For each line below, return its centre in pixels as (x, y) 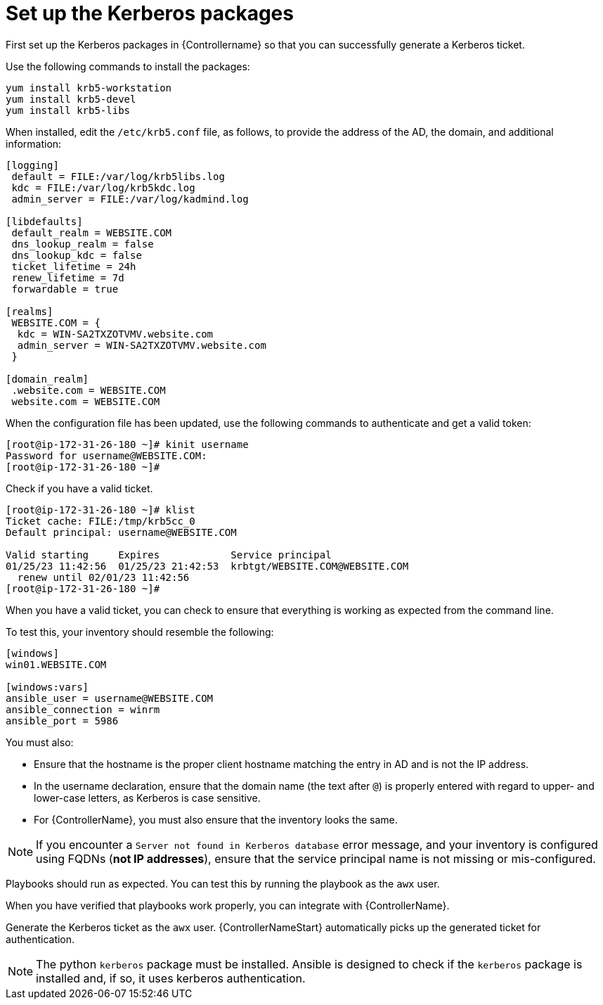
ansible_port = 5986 (62, 721)
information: (34, 143)
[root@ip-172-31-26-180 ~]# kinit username (127, 444)
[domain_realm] (47, 379)
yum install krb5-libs (68, 110)
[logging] (32, 165)
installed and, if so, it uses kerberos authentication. (171, 978)
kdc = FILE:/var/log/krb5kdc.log (103, 187)
